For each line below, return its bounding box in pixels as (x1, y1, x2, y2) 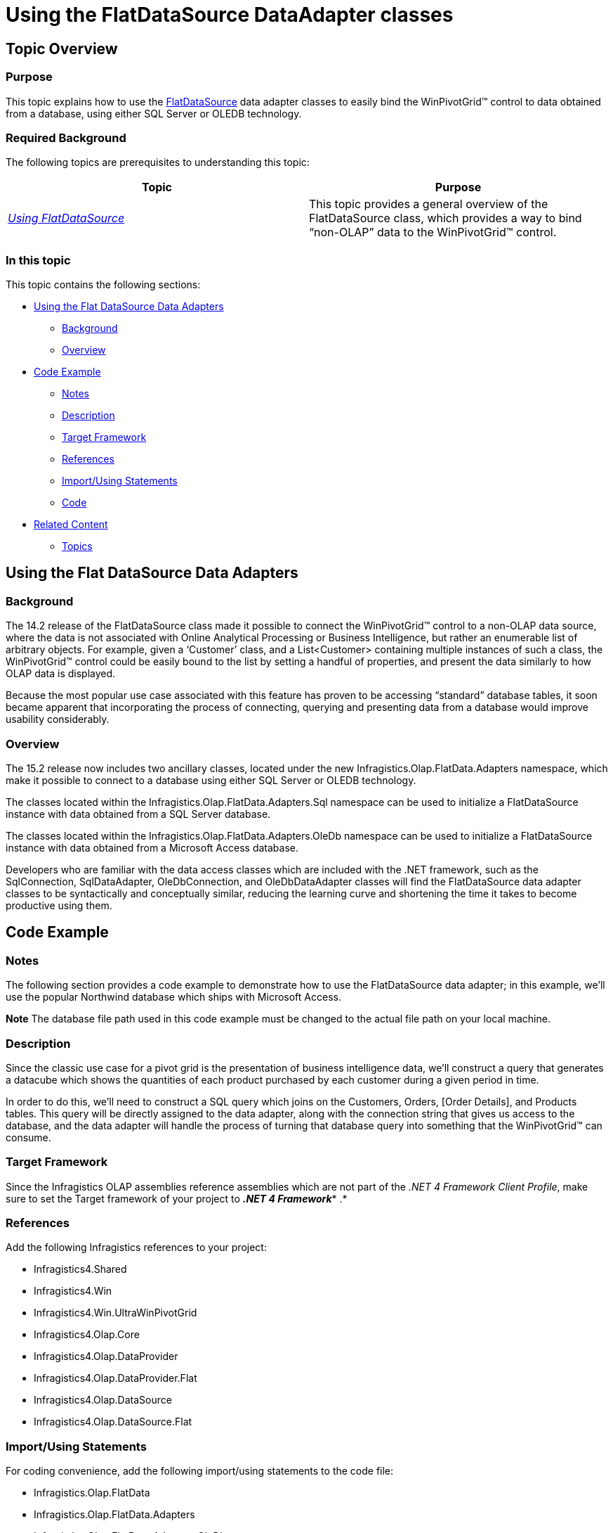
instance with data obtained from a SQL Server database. (6, 808, 271, 821)
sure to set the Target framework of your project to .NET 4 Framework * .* (6, 1192, 348, 1205)
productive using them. (6, 899, 112, 912)
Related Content (34, 518, 108, 531)
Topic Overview (6, 39, 118, 58)
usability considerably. (6, 713, 110, 726)
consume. (6, 1131, 51, 1143)
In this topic (6, 252, 71, 267)
